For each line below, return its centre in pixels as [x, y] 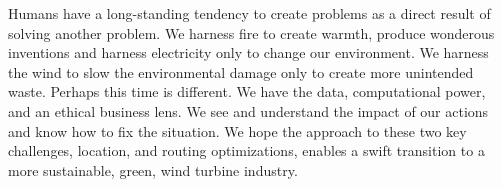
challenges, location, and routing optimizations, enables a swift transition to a [246, 150]
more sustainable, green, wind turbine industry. [153, 169]
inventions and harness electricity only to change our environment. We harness [248, 52]
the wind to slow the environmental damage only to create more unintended [241, 71]
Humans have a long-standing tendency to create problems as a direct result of [249, 13]
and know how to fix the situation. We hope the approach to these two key [237, 130]
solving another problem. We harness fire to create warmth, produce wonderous [251, 32]
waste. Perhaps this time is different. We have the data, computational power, [247, 91]
